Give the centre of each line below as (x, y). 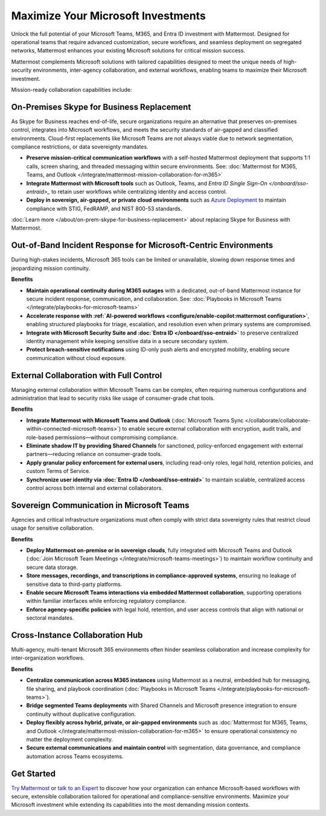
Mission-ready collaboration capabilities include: (72, 89)
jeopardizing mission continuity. (51, 268)
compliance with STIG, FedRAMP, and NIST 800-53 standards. (104, 208)
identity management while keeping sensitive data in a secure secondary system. (127, 341)
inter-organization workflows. (48, 658)
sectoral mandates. (50, 618)
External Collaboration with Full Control (87, 375)
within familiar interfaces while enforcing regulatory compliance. (106, 601)
